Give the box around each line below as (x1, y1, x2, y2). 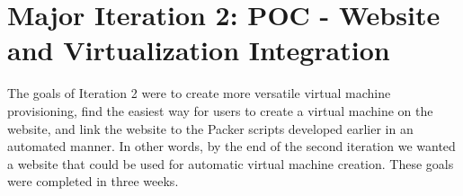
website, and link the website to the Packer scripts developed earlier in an (7, 119, 414, 138)
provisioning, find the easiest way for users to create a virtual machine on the (7, 101, 433, 120)
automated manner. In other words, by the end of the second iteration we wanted (7, 137, 456, 156)
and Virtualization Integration (7, 31, 390, 68)
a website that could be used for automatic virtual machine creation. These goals (7, 154, 454, 173)
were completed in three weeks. (7, 172, 179, 191)
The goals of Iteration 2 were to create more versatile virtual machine (7, 84, 391, 102)
